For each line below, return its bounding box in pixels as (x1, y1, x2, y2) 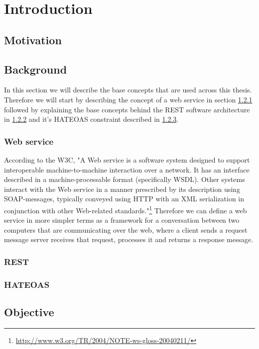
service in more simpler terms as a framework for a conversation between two (4, 215, 240, 225)
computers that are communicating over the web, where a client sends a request (4, 224, 248, 235)
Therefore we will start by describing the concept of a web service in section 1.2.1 (4, 94, 253, 104)
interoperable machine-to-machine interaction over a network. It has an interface (4, 164, 250, 174)
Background (4, 61, 67, 77)
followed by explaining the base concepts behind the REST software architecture (4, 104, 250, 114)
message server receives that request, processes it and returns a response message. (4, 234, 254, 245)
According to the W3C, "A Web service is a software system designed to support (4, 154, 250, 165)
